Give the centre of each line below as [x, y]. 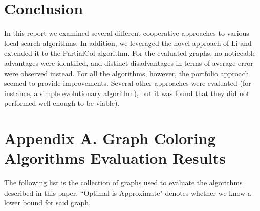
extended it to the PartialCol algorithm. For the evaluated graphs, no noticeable [130, 53]
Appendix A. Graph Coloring [110, 138]
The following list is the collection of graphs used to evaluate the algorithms [123, 183]
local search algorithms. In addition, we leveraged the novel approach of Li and [128, 43]
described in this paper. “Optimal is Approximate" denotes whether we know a [128, 192]
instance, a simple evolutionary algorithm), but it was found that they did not [127, 93]
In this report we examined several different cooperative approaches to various [127, 33]
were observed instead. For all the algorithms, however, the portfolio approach [127, 73]
